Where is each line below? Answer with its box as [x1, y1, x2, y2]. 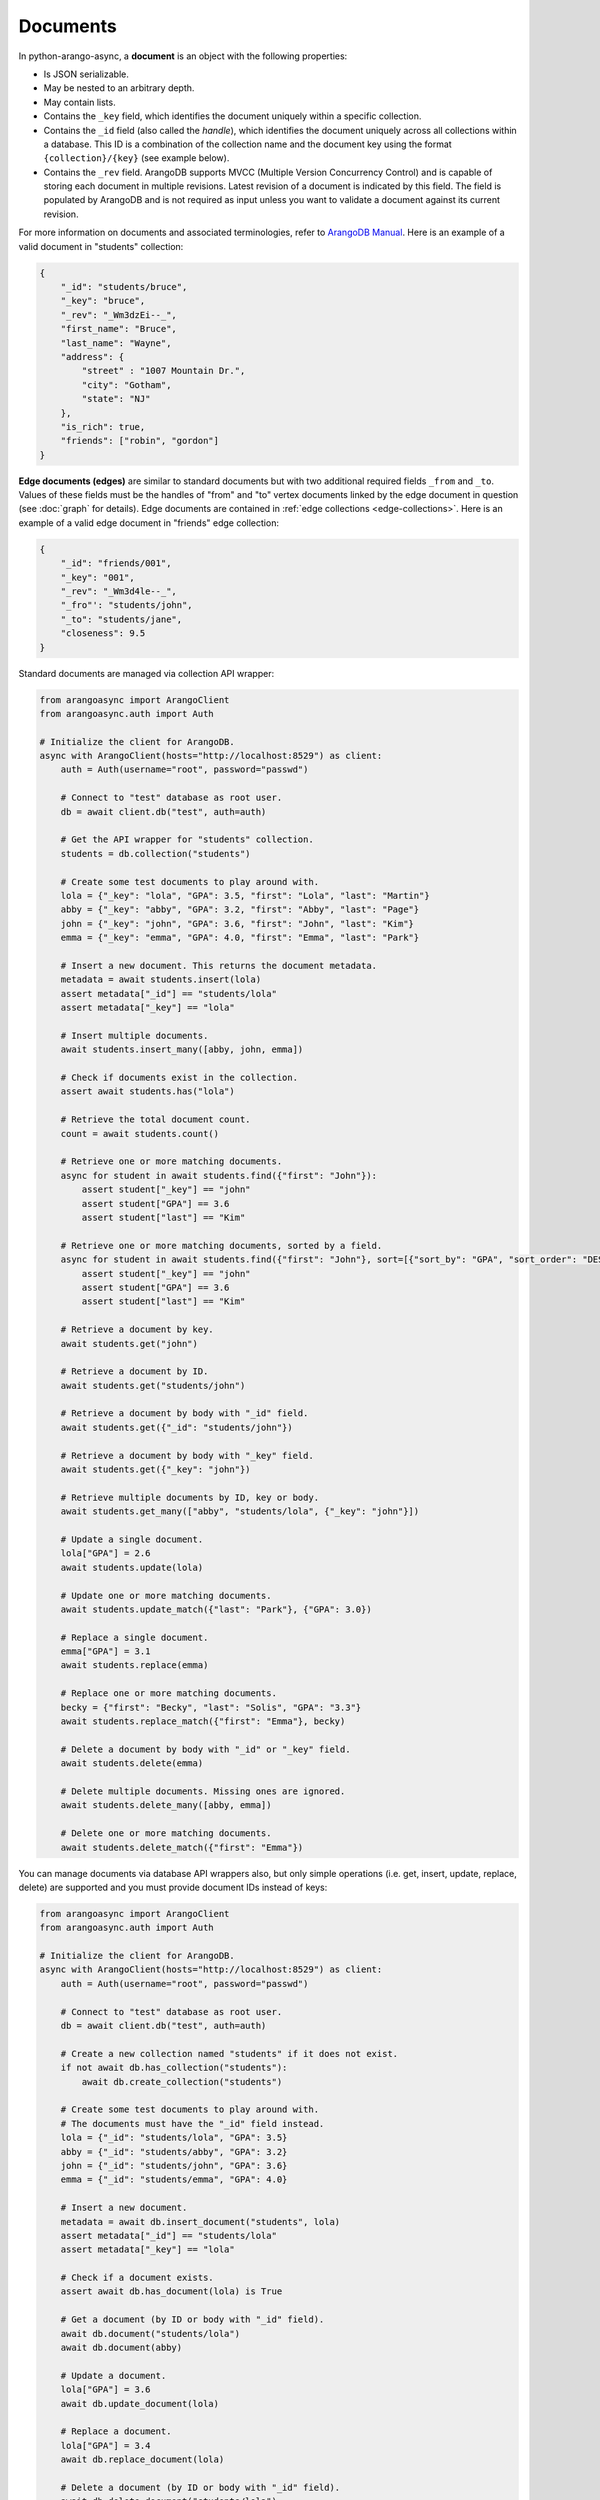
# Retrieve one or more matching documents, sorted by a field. [60, 1240, 383, 1251]
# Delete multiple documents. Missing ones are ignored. [60, 1786, 346, 1797]
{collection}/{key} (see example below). [43, 152, 230, 164]
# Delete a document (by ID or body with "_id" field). [60, 2481, 341, 2493]
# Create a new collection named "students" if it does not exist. [60, 2048, 399, 2059]
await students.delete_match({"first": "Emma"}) [60, 1841, 304, 1853]
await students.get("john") [60, 1338, 199, 1349]
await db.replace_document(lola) [60, 2454, 225, 2465]
